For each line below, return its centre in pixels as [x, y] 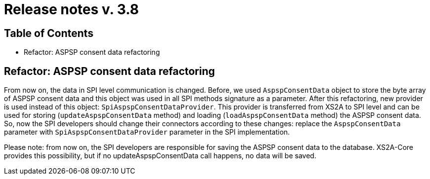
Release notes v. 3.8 [72, 9]
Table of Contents [49, 33]
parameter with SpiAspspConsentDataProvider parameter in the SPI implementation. [147, 132]
